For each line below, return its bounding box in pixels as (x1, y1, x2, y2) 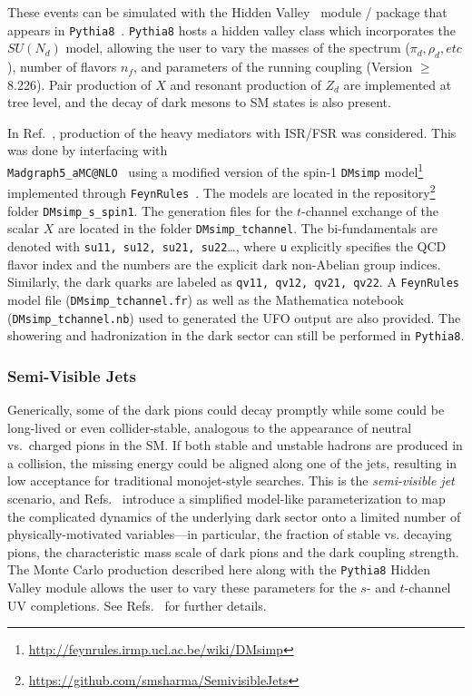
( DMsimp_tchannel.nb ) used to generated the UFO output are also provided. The (7, 308, 461, 327)
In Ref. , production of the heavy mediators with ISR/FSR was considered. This (7, 123, 457, 142)
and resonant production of (170, 74, 321, 93)
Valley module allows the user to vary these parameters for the (7, 578, 357, 597)
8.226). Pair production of (7, 74, 152, 93)
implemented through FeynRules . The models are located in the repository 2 (7, 181, 436, 201)
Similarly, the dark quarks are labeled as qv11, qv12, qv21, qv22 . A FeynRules (7, 272, 459, 291)
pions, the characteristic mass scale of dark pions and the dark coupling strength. (7, 542, 459, 561)
